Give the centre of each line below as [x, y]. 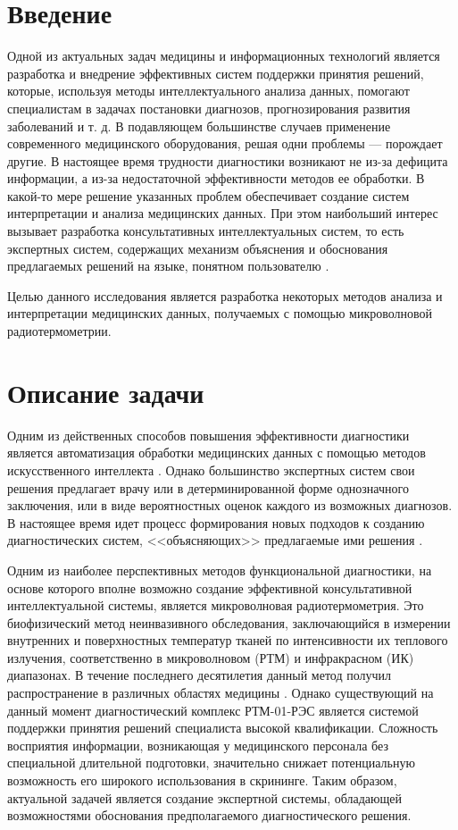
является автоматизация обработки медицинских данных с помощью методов [217, 453]
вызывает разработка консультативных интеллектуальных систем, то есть [206, 231]
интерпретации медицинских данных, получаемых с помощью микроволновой [220, 313]
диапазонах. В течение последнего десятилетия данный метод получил [200, 675]
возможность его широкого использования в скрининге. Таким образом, [202, 780]
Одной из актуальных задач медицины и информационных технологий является [224, 56]
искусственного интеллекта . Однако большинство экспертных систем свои [211, 469]
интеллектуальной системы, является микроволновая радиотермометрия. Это [216, 605]
